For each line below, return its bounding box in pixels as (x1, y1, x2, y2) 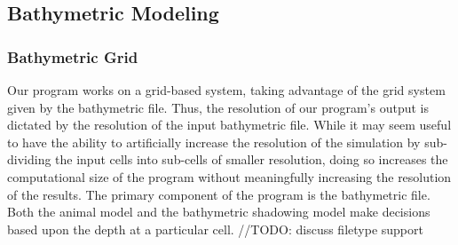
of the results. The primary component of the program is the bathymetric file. (7, 185, 430, 203)
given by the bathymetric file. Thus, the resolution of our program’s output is (7, 98, 429, 116)
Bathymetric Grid (7, 45, 138, 67)
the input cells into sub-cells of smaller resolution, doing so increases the (55, 150, 448, 169)
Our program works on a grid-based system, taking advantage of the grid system (7, 81, 446, 99)
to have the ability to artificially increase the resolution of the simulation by (7, 132, 421, 151)
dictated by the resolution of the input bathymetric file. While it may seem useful (7, 115, 452, 134)
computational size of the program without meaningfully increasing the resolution (7, 167, 452, 186)
